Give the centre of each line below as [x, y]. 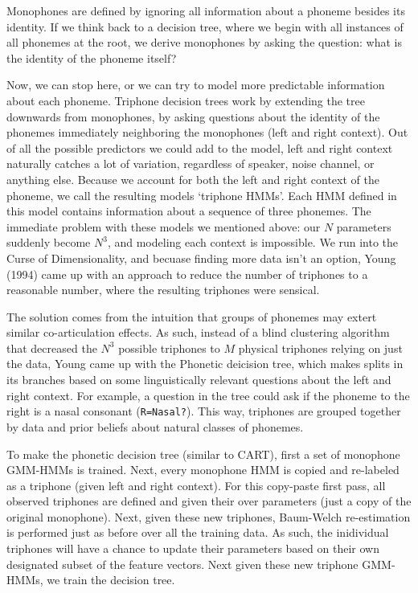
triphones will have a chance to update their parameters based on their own [193, 548]
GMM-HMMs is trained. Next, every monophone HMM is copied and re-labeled [203, 470]
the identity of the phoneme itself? [92, 57]
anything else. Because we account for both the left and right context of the [193, 179]
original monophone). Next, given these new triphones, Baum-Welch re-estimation [209, 516]
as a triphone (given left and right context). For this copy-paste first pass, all [196, 485]
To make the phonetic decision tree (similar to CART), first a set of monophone [203, 454]
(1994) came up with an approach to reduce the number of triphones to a [187, 274]
